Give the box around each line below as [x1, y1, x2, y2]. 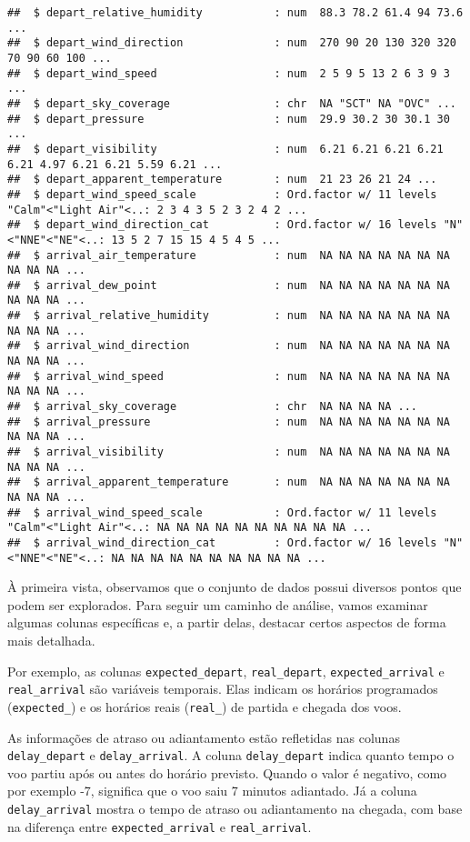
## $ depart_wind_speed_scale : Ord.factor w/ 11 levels [7, 187, 437, 201]
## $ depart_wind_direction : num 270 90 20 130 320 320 [7, 36, 456, 50]
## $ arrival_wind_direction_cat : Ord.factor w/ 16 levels [7, 536, 437, 549]
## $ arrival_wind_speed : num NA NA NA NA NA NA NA [7, 369, 450, 383]
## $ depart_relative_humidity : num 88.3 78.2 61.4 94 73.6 [7, 6, 464, 19]
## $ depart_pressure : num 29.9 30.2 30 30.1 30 [7, 112, 450, 125]
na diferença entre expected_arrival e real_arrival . [7, 817, 312, 836]
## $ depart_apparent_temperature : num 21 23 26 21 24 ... [7, 173, 437, 186]
